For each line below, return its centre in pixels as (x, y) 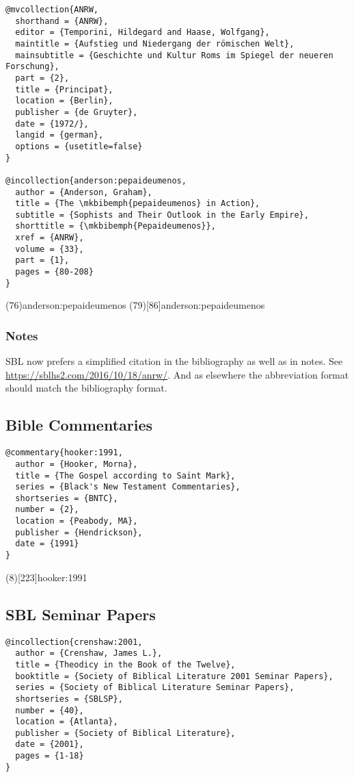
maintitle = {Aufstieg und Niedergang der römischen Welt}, (155, 43)
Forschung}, (32, 67)
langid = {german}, (59, 135)
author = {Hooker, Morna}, (77, 464)
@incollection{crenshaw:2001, (74, 642)
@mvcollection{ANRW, (52, 10)
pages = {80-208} (54, 272)
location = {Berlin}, (64, 101)
